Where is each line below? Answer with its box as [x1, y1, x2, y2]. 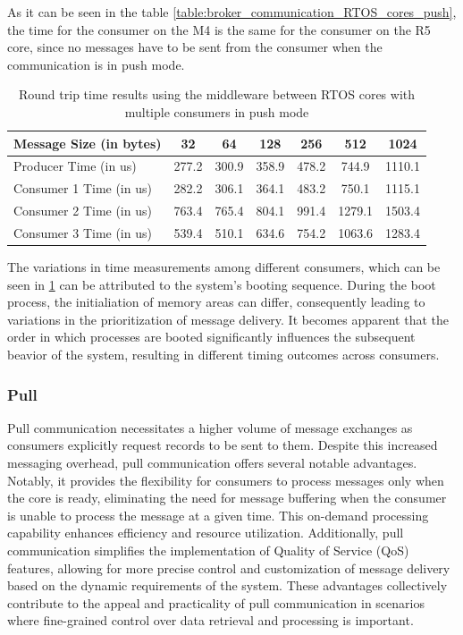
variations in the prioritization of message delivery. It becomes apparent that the [7, 309, 450, 328]
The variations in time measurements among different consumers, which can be [7, 258, 441, 276]
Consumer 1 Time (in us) [13, 179, 152, 198]
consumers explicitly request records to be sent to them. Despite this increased [7, 436, 438, 454]
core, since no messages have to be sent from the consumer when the [7, 38, 383, 56]
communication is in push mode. [7, 55, 185, 73]
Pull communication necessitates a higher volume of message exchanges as [7, 418, 413, 436]
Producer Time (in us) [13, 157, 137, 175]
